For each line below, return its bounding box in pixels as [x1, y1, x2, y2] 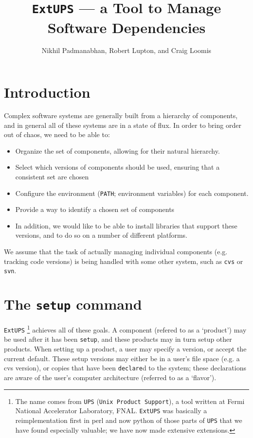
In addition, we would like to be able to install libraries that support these [15, 220, 237, 230]
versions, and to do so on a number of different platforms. [15, 230, 187, 240]
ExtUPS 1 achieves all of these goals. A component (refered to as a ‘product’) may [4, 323, 247, 334]
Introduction [4, 82, 90, 102]
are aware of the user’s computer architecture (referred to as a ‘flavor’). [4, 372, 217, 382]
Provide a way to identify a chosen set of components [15, 204, 175, 214]
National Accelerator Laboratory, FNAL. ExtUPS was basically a [15, 405, 207, 416]
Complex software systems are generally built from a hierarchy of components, [4, 110, 238, 120]
